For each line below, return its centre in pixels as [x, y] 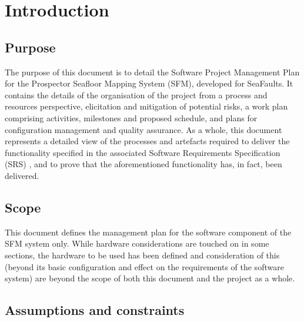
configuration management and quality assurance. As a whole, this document [143, 129]
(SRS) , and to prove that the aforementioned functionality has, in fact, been [143, 164]
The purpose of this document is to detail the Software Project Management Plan [152, 72]
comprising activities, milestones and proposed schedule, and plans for [131, 117]
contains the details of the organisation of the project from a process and [136, 94]
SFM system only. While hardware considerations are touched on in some [137, 243]
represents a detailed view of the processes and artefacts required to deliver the [147, 141]
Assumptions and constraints [95, 310]
